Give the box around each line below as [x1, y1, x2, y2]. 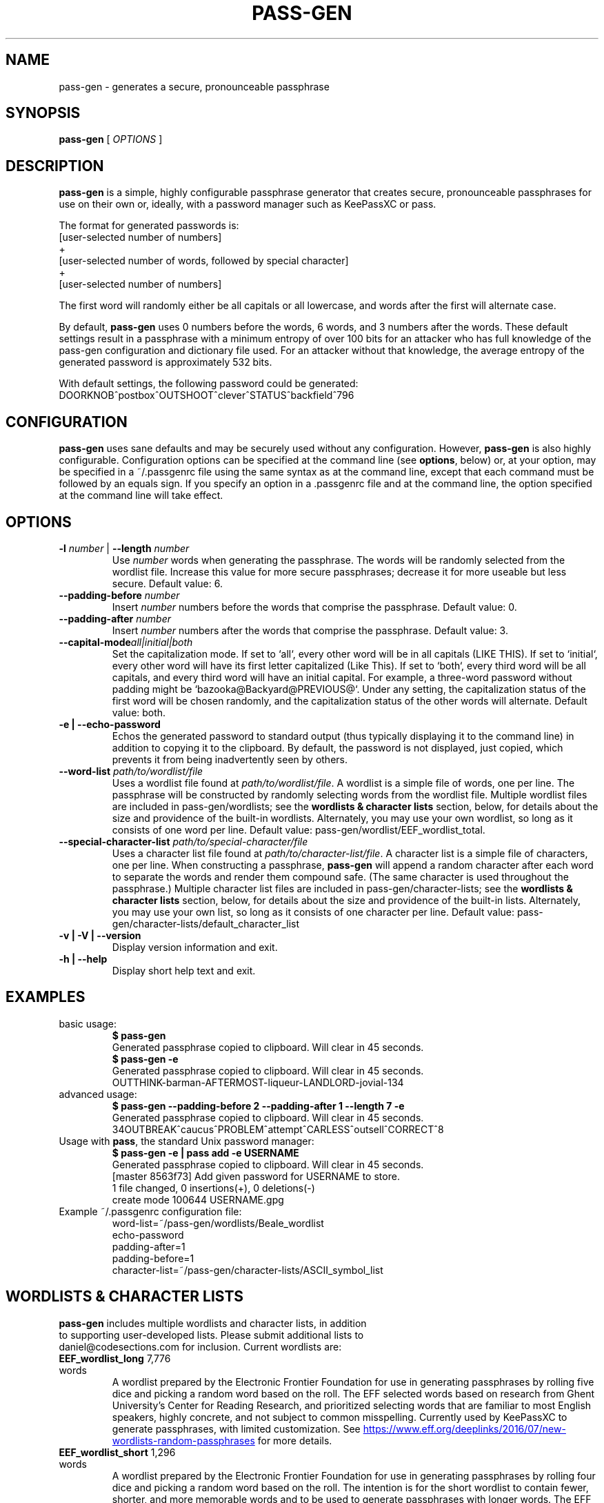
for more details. [257, 1434, 332, 1446]
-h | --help [59, 952, 108, 965]
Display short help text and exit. [112, 964, 256, 976]
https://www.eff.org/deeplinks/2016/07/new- [363, 1422, 566, 1435]
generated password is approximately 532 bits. [59, 356, 272, 369]
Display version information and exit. [112, 941, 278, 953]
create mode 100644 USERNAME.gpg [112, 1193, 284, 1206]
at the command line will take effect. [59, 489, 223, 502]
